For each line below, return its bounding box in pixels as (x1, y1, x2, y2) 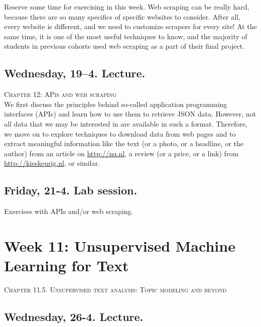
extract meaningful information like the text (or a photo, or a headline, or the (4, 138, 244, 149)
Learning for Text (4, 255, 129, 276)
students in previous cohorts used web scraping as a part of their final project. (4, 41, 245, 51)
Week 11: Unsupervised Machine (4, 235, 235, 256)
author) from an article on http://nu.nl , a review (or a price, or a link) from (4, 148, 239, 158)
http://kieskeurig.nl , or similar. (4, 158, 100, 168)
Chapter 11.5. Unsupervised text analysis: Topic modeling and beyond (4, 284, 227, 295)
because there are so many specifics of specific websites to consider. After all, (4, 11, 240, 22)
